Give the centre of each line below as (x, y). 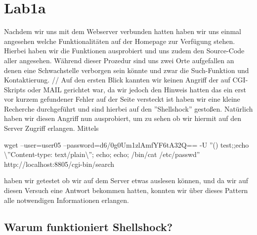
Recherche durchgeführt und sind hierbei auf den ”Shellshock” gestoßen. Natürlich (128, 108)
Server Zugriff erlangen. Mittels (51, 128)
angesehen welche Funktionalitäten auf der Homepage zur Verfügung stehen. (120, 41)
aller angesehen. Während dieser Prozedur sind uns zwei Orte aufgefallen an (119, 60)
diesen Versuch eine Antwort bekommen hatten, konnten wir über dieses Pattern (126, 190)
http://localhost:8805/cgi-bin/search (59, 164)
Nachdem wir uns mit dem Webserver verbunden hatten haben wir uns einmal (123, 31)
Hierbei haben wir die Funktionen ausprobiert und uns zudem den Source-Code (124, 51)
